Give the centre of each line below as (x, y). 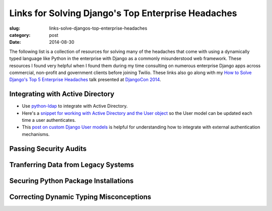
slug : (15, 28)
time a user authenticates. (49, 120)
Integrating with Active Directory (62, 94)
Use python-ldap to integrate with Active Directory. (75, 106)
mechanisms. (36, 134)
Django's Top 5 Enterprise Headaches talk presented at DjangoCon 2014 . (85, 80)
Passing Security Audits (48, 149)
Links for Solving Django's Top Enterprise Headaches (123, 13)
